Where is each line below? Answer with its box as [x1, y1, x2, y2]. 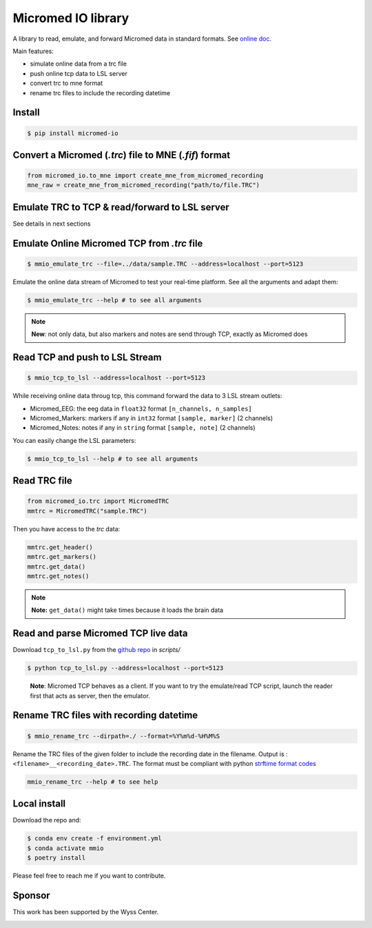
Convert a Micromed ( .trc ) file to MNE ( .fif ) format [12, 149, 231, 161]
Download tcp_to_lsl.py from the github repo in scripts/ [12, 646, 180, 654]
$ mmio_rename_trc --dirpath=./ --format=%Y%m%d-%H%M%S [27, 732, 220, 740]
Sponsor [12, 890, 51, 902]
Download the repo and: [12, 816, 82, 825]
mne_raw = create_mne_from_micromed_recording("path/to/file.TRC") [27, 181, 260, 189]
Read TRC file [12, 475, 72, 486]
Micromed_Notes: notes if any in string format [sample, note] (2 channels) [30, 424, 256, 432]
